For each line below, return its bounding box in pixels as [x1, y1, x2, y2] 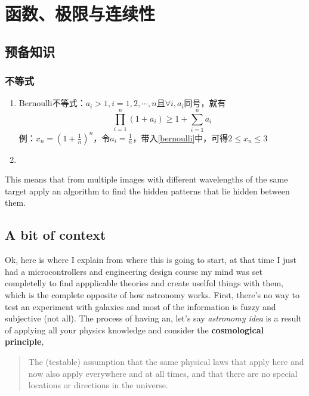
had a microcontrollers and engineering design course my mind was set [5, 265, 262, 277]
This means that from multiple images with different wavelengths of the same [5, 173, 288, 185]
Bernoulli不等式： [18, 97, 86, 109]
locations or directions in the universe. [28, 379, 168, 391]
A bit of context [5, 225, 106, 244]
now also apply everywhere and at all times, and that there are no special [28, 367, 298, 379]
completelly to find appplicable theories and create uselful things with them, [5, 277, 283, 289]
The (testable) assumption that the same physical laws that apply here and [28, 355, 304, 367]
